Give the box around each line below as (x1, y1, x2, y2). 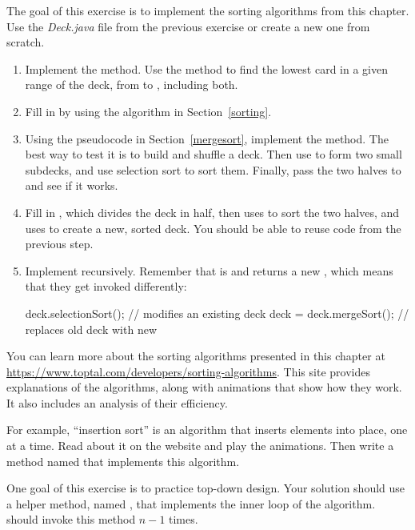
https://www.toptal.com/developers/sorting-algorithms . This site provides (6, 363, 370, 379)
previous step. (25, 235, 94, 252)
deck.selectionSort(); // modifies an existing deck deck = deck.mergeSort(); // (25, 304, 409, 321)
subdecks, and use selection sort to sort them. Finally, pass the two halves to (25, 161, 401, 178)
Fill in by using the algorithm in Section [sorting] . (25, 102, 272, 119)
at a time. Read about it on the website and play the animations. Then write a (6, 437, 394, 454)
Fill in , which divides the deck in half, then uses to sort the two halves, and (25, 203, 400, 220)
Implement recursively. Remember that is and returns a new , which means (25, 262, 393, 279)
